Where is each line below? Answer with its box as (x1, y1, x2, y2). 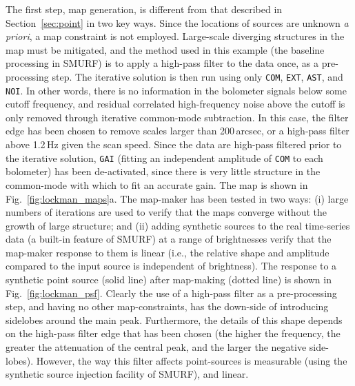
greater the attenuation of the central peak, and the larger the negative (6, 340, 307, 354)
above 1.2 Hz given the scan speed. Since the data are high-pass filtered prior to (6, 137, 342, 152)
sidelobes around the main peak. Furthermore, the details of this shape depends (6, 312, 343, 327)
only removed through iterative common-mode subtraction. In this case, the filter (6, 110, 349, 124)
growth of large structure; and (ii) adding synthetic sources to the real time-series (6, 218, 350, 232)
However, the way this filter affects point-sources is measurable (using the (36, 353, 347, 367)
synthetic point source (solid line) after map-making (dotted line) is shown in (6, 272, 332, 287)
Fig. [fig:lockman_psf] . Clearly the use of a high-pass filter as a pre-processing (6, 285, 337, 300)
